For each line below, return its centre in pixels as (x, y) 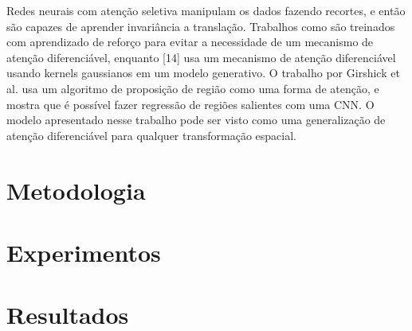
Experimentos (84, 252)
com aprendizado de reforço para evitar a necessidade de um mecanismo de (190, 42)
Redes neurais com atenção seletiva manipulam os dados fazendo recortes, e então (206, 10)
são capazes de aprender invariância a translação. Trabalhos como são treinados (201, 26)
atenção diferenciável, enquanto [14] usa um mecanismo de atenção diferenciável (201, 57)
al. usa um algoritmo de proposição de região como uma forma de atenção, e (193, 88)
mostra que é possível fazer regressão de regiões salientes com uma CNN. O (190, 104)
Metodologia (76, 190)
